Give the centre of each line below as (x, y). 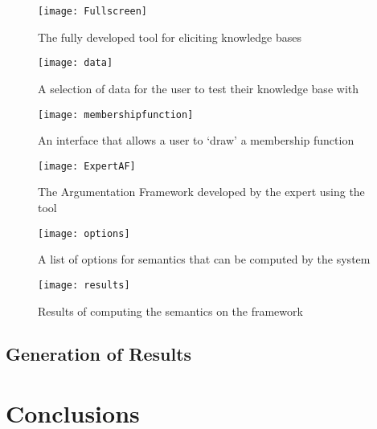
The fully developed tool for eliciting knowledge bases (170, 37)
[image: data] (76, 63)
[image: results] (84, 285)
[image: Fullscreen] (93, 11)
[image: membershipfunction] (116, 114)
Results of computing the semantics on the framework (170, 311)
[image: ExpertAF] (87, 166)
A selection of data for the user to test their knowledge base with (198, 88)
